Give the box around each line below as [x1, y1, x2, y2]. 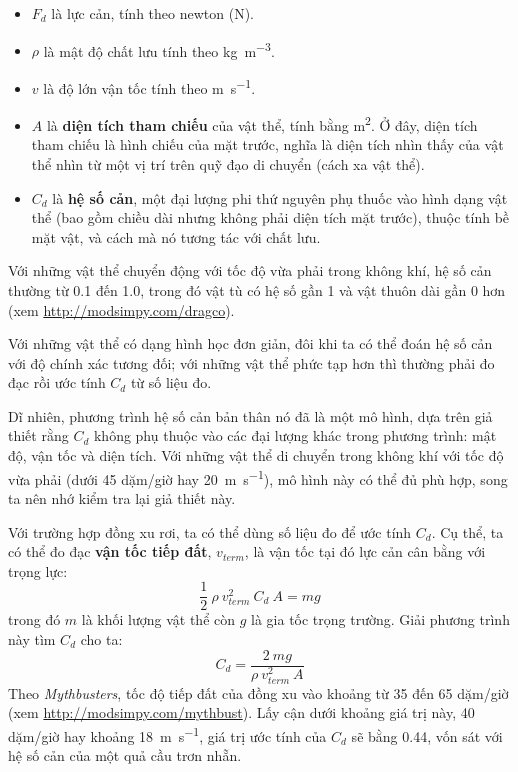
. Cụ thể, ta [431, 521, 504, 542]
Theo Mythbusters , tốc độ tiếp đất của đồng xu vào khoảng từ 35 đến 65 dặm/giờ [8, 682, 509, 703]
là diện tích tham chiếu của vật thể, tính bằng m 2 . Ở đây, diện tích [46, 112, 478, 135]
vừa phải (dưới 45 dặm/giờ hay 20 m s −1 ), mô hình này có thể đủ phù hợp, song [8, 465, 508, 489]
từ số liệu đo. [130, 372, 212, 393]
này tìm [8, 628, 56, 649]
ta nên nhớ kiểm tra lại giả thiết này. [8, 487, 236, 508]
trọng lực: [8, 560, 68, 581]
